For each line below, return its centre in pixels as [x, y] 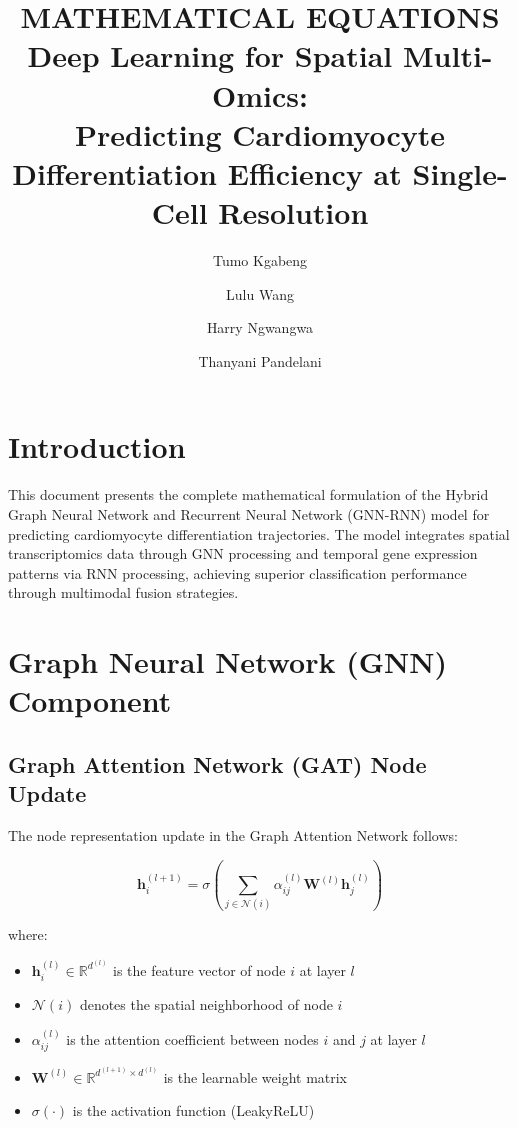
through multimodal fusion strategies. [123, 592]
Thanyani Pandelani [260, 360]
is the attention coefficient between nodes [192, 1038]
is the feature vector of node [199, 969]
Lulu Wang [260, 293]
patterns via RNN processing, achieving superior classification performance [237, 572]
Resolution [293, 212]
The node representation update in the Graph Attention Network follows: [233, 835]
